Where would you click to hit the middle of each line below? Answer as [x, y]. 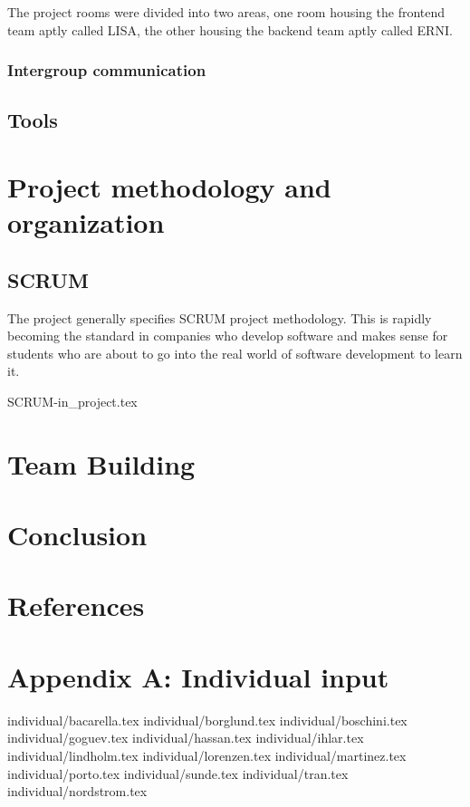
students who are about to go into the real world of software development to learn [235, 353]
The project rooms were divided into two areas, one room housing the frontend [226, 12]
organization [86, 222]
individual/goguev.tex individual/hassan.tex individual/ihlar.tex [186, 738]
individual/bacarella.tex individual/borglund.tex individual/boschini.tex [207, 720]
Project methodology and [169, 187]
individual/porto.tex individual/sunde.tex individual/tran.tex [178, 773]
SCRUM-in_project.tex [72, 401]
